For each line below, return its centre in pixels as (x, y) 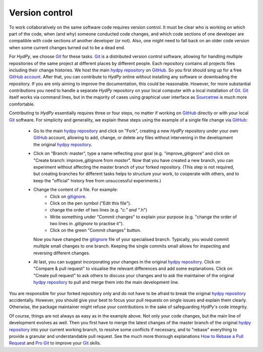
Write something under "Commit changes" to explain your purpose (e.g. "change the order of (143, 217)
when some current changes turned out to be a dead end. (67, 47)
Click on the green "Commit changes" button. (95, 230)
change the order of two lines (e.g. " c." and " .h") (99, 210)
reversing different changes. (62, 253)
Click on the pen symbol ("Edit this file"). (91, 203)
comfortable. (22, 104)
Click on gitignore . (68, 196)
